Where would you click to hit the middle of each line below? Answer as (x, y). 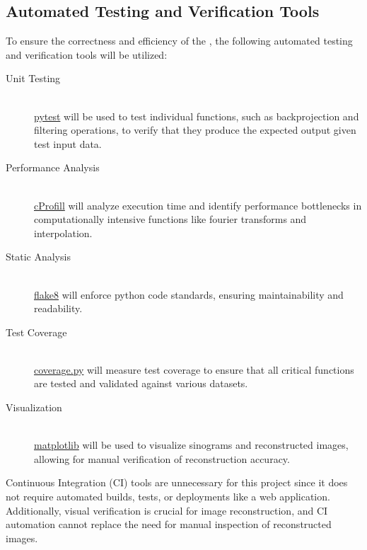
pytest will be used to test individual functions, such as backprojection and (197, 116)
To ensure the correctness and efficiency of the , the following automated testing (179, 41)
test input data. (68, 143)
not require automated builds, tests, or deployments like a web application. (168, 497)
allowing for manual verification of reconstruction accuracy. (162, 458)
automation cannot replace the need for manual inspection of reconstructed (169, 524)
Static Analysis (38, 257)
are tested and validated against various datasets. (141, 383)
